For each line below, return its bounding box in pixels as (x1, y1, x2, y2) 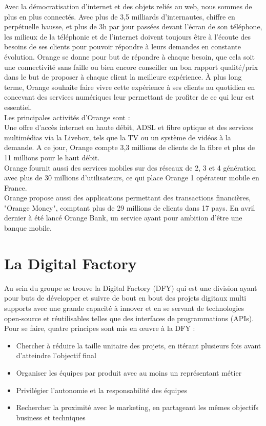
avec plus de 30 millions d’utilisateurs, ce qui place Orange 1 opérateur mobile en (4, 172, 259, 183)
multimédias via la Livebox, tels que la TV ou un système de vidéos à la (4, 132, 231, 142)
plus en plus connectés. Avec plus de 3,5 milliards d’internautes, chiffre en (4, 11, 235, 22)
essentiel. (4, 101, 32, 112)
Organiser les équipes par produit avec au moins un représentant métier (16, 367, 242, 378)
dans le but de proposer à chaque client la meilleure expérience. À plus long (4, 71, 242, 82)
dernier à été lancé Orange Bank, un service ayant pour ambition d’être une (4, 212, 242, 223)
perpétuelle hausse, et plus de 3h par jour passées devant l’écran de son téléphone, (4, 21, 262, 32)
